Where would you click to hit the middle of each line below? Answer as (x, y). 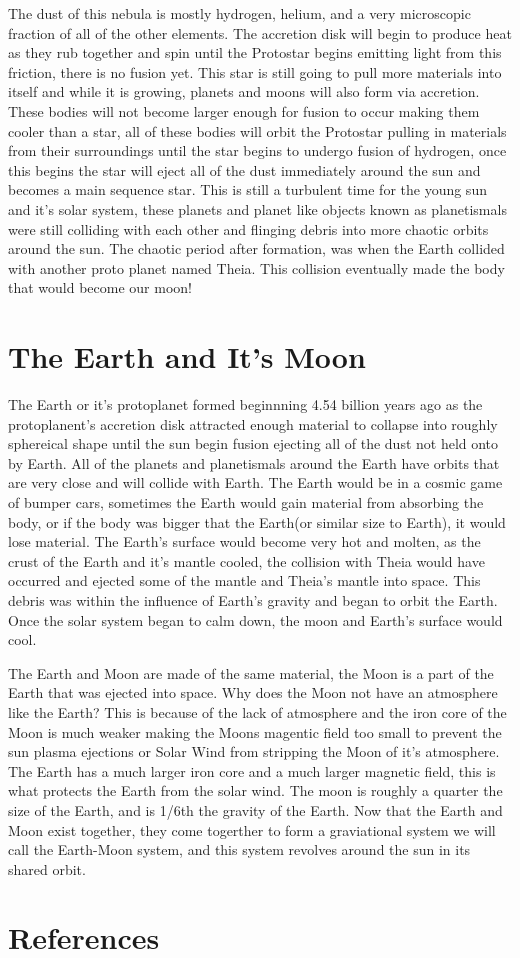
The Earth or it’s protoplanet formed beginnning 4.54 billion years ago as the (245, 404)
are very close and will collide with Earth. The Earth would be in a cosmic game (255, 482)
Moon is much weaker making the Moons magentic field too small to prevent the (255, 731)
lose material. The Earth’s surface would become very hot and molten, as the (244, 541)
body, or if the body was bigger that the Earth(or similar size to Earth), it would (257, 521)
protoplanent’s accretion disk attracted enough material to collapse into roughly (253, 423)
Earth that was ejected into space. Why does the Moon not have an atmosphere (253, 692)
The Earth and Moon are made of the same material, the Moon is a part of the (251, 672)
